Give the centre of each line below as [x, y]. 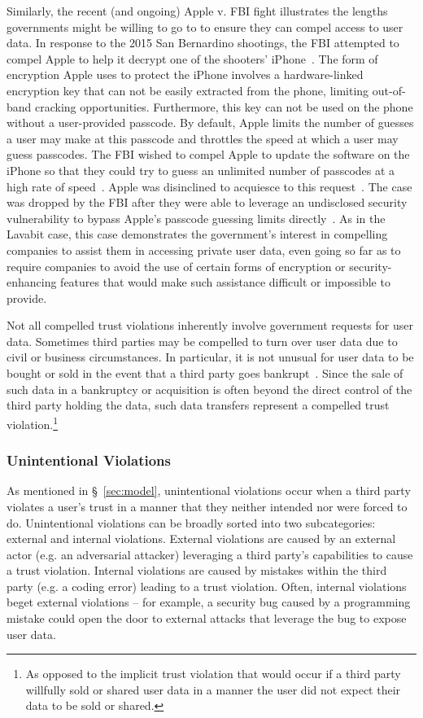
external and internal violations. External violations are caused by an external [201, 538]
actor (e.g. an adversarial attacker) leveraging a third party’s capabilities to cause [210, 554]
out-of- [389, 90]
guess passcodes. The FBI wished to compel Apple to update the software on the [208, 154]
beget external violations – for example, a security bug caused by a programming [209, 602]
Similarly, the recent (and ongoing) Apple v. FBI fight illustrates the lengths [197, 11]
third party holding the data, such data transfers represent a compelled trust [198, 405]
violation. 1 [33, 422]
